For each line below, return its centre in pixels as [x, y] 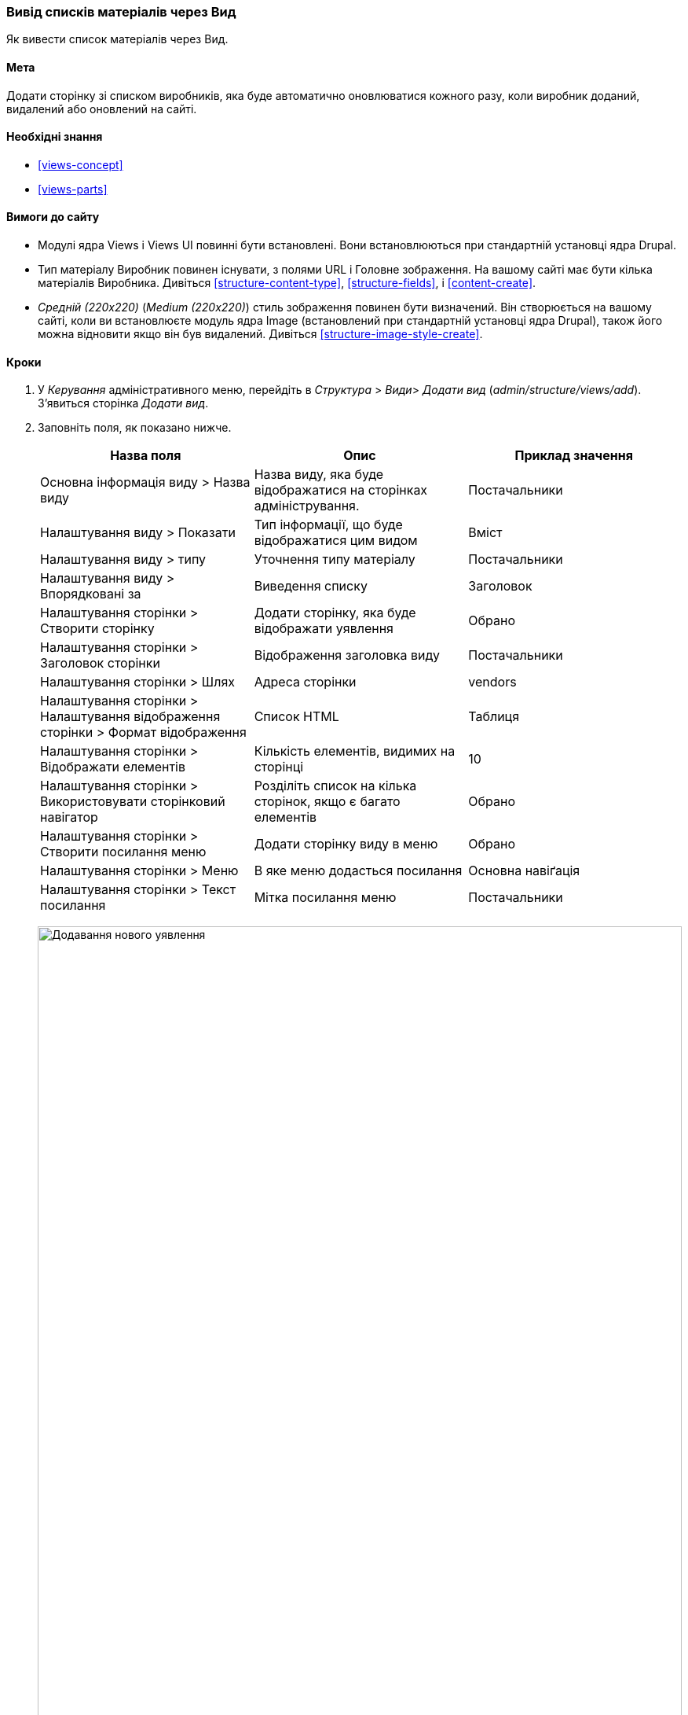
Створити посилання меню [123, 852]
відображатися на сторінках [341, 490]
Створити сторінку [97, 629]
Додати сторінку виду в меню [346, 844]
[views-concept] [81, 164]
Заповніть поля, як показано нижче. [135, 428]
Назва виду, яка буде [319, 475]
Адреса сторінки [305, 682]
